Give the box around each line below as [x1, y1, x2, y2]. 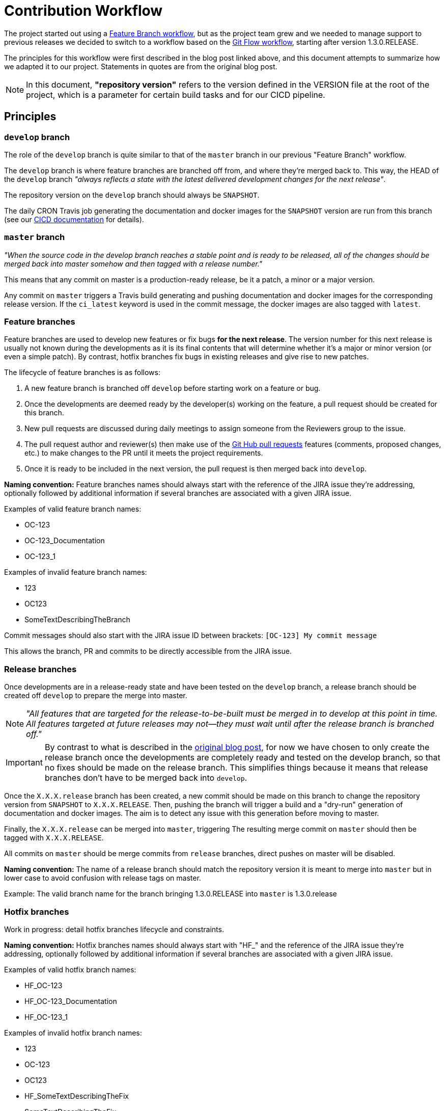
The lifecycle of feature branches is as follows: [4, 368, 160, 377]
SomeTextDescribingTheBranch [24, 615, 130, 624]
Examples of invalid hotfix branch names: [4, 1028, 142, 1037]
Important [6, 757, 43, 768]
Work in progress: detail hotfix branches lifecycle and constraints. [4, 924, 224, 934]
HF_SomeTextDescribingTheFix [24, 1091, 129, 1100]
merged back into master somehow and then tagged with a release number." [4, 259, 263, 268]
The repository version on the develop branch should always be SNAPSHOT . [4, 190, 260, 199]
